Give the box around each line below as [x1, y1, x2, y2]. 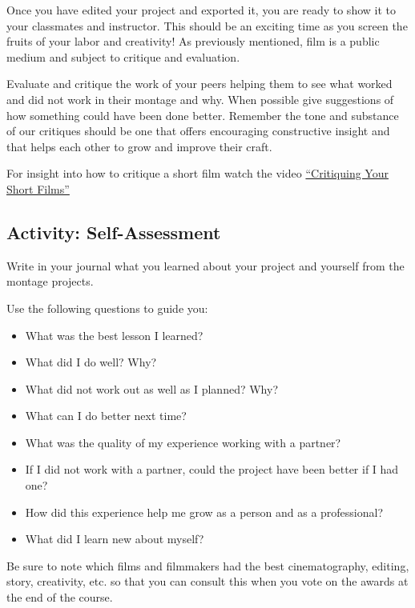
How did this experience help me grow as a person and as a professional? [25, 503, 384, 520]
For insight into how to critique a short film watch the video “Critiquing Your [6, 165, 389, 182]
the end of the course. [6, 589, 113, 606]
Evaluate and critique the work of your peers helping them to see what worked [6, 75, 393, 92]
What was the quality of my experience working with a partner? [25, 434, 341, 450]
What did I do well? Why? [25, 354, 157, 370]
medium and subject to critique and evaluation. [6, 48, 240, 65]
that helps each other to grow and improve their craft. [6, 138, 272, 154]
